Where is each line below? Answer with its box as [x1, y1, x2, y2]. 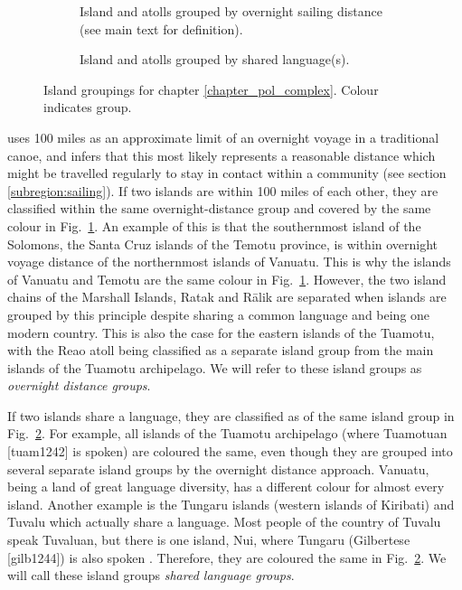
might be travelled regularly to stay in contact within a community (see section [7, 164, 447, 183]
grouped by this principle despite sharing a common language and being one [7, 304, 430, 323]
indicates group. [43, 98, 132, 117]
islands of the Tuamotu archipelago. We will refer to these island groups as [7, 358, 422, 377]
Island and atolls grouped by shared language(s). [80, 50, 350, 69]
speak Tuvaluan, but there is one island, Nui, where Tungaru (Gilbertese [7, 530, 410, 549]
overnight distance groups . [7, 376, 151, 395]
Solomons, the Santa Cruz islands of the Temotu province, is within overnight [7, 234, 438, 253]
